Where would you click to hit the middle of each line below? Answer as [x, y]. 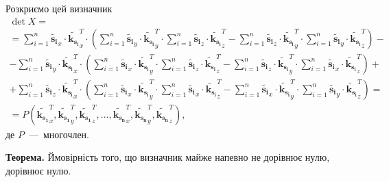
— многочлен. [59, 134]
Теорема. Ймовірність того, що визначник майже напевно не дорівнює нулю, [168, 157]
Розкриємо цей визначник [59, 8]
